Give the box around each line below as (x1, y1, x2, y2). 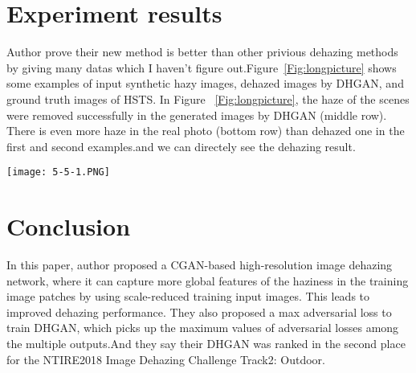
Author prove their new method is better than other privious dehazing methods (6, 43, 398, 60)
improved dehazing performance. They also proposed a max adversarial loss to (6, 303, 392, 320)
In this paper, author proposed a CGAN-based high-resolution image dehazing (6, 256, 393, 273)
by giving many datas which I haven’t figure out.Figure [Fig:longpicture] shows (6, 59, 397, 76)
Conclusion (6, 210, 131, 243)
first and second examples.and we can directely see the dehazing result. (6, 137, 356, 154)
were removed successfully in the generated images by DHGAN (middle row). (6, 106, 387, 123)
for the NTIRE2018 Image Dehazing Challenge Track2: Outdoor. (6, 350, 325, 367)
